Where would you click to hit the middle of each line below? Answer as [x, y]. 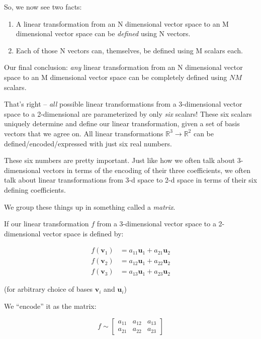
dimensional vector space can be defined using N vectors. [103, 33]
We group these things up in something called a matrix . [90, 206]
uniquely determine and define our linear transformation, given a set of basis [122, 123]
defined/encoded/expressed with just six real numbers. [88, 143]
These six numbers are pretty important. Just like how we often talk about [120, 160]
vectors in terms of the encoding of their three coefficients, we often [147, 170]
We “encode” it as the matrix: [50, 306]
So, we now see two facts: [43, 7]
